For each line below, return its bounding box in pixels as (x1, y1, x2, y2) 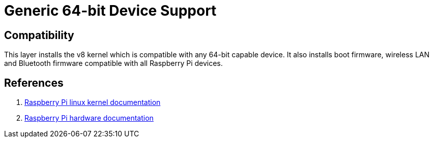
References (4, 76, 64, 89)
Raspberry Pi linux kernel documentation (24, 98, 161, 107)
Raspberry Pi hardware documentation (24, 114, 154, 123)
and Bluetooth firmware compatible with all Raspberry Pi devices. (4, 59, 223, 68)
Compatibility (4, 28, 74, 42)
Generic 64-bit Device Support (4, 2, 217, 19)
